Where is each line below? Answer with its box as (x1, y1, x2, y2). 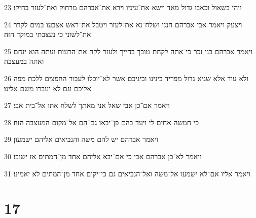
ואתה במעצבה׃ (4, 56, 44, 66)
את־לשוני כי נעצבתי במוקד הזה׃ (4, 29, 91, 40)
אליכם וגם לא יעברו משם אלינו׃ (4, 83, 91, 93)
